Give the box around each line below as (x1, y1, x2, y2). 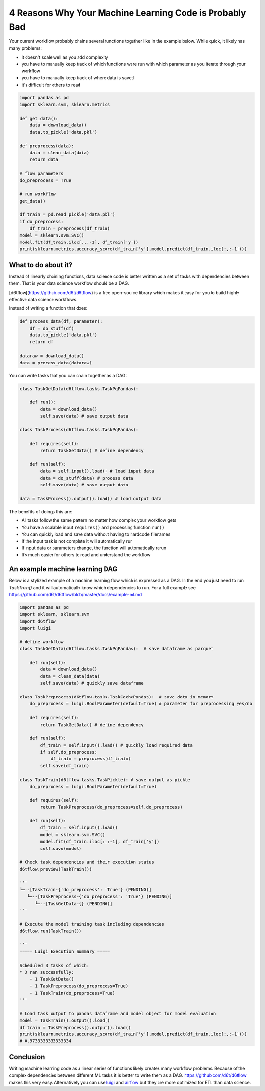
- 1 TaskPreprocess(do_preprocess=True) (29, 983, 129, 989)
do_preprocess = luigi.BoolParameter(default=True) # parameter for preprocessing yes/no (29, 701, 253, 707)
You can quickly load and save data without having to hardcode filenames (21, 531, 171, 537)
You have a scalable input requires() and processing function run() (21, 524, 165, 530)
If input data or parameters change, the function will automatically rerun (21, 545, 167, 551)
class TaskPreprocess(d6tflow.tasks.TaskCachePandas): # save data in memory (19, 694, 213, 699)
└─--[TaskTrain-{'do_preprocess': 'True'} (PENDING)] (19, 887, 152, 892)
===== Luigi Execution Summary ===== (19, 949, 110, 954)
